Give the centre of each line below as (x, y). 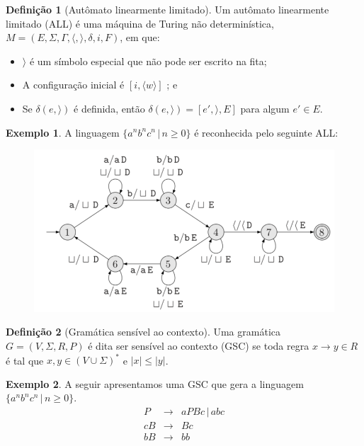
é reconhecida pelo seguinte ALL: (266, 132)
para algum (265, 108)
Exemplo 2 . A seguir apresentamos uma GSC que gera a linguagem (155, 383)
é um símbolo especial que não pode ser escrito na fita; (148, 61)
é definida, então (109, 108)
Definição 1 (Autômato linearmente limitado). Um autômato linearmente (167, 9)
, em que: (140, 37)
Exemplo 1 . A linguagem (63, 132)
